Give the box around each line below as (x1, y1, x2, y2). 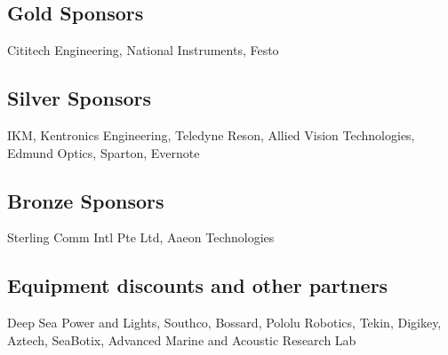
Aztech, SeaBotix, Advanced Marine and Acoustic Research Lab (7, 330, 356, 349)
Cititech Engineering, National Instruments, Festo (7, 41, 279, 59)
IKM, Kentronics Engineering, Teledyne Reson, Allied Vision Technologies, (7, 126, 415, 144)
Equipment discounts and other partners (7, 272, 388, 299)
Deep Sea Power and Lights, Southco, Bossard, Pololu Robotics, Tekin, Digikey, (7, 313, 442, 332)
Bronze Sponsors (7, 186, 164, 214)
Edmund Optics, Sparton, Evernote (7, 143, 200, 162)
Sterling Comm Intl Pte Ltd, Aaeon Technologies (7, 228, 275, 247)
